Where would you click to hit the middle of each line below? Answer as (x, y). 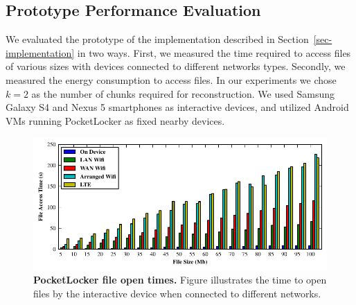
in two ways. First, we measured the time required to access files (214, 52)
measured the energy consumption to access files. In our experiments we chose (171, 79)
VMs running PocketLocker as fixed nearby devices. (115, 120)
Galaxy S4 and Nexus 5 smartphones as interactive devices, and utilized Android (177, 107)
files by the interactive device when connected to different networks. (177, 293)
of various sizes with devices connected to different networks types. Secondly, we (176, 66)
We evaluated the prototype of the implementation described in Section (157, 39)
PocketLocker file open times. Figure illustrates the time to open (180, 280)
